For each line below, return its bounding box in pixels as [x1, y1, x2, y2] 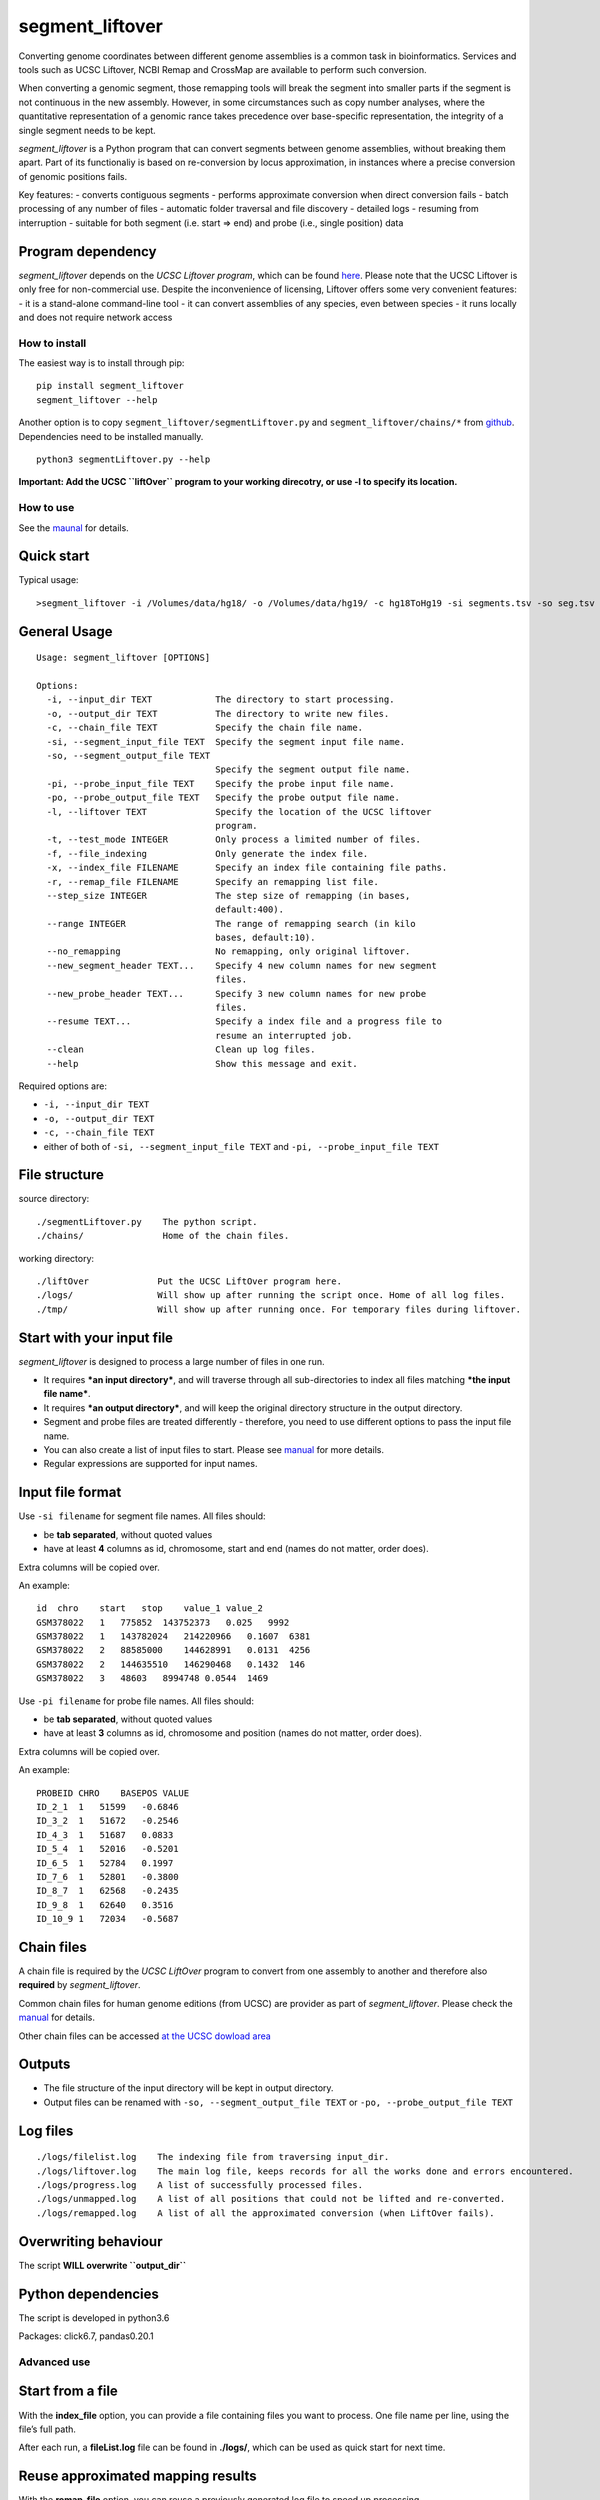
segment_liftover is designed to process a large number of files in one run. [18, 1355, 325, 1367]
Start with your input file [18, 1329, 174, 1346]
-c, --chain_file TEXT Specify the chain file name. [46, 722, 364, 734]
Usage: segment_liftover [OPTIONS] [36, 652, 211, 664]
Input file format [18, 1484, 122, 1501]
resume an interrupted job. [215, 1030, 353, 1041]
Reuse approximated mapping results [18, 2468, 257, 2485]
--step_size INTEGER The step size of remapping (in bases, [46, 890, 411, 901]
